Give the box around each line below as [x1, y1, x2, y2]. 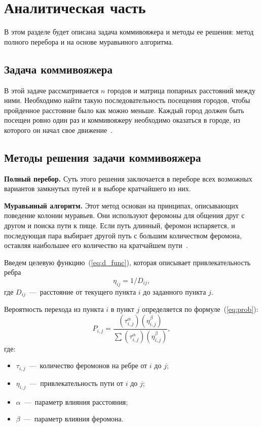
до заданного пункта [143, 286, 206, 297]
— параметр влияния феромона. [23, 413, 124, 424]
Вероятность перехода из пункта [4, 304, 104, 314]
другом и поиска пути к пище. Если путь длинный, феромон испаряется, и [4, 220, 235, 231]
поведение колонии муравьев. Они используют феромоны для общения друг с [4, 210, 245, 221]
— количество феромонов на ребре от [29, 360, 147, 371]
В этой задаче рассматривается [4, 85, 99, 95]
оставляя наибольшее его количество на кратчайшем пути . [4, 240, 188, 251]
